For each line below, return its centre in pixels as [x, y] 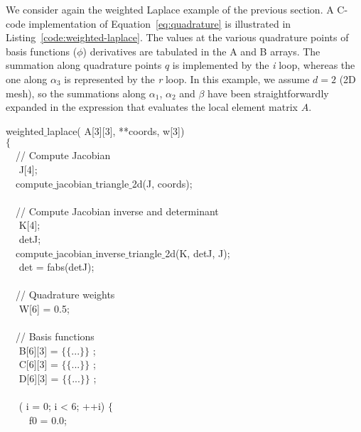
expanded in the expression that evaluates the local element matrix [152, 107]
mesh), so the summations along [76, 93]
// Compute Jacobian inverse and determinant [117, 211]
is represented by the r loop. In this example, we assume [187, 79]
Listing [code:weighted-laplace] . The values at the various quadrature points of [177, 37]
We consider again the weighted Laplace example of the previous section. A [170, 9]
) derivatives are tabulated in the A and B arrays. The [201, 51]
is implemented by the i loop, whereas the [264, 65]
